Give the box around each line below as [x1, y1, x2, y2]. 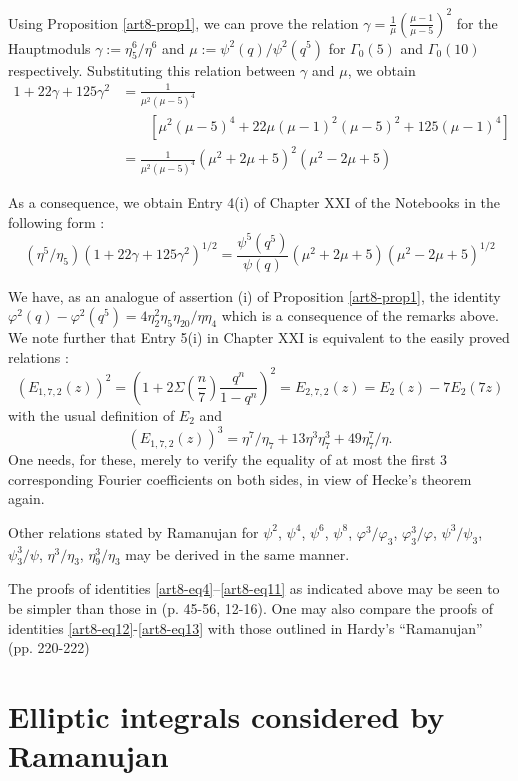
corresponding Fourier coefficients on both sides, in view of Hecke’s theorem [8, 468, 472, 489]
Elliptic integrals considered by [8, 695, 445, 736]
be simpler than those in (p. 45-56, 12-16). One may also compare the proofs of [8, 598, 493, 619]
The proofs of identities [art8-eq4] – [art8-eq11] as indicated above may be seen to [8, 578, 500, 599]
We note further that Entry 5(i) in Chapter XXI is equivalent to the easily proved [8, 327, 510, 348]
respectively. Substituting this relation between [8, 59, 296, 80]
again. [8, 488, 45, 509]
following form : [8, 211, 105, 232]
